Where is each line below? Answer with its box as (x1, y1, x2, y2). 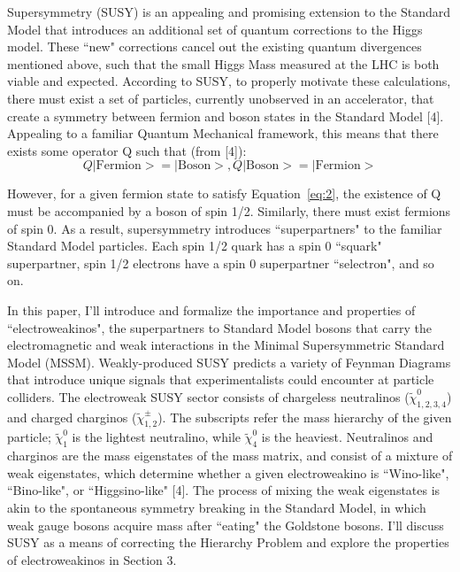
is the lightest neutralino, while (72, 428, 241, 446)
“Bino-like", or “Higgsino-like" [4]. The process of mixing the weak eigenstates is (7, 481, 441, 499)
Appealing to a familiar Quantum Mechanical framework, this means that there (7, 124, 439, 143)
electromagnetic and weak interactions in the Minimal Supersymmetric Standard (7, 336, 445, 354)
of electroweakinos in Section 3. (7, 550, 177, 568)
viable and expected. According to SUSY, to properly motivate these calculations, (7, 72, 451, 90)
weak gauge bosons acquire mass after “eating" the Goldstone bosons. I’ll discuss (7, 515, 444, 534)
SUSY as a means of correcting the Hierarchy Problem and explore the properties (7, 533, 449, 552)
